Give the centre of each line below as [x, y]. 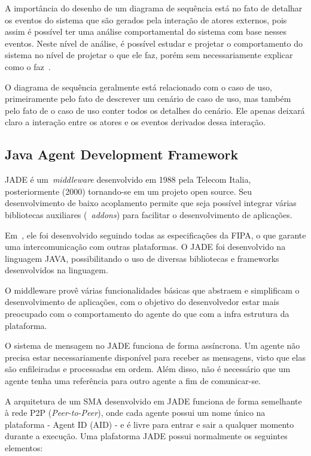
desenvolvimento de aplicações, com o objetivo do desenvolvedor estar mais [142, 302]
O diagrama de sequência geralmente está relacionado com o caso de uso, [138, 87]
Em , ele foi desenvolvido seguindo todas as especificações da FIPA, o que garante [155, 235]
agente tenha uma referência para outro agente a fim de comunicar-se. [133, 381]
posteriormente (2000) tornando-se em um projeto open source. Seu [129, 191]
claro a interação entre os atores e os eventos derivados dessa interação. [135, 122]
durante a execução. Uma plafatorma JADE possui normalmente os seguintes [146, 436]
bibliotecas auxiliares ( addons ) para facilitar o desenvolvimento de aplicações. [149, 214]
